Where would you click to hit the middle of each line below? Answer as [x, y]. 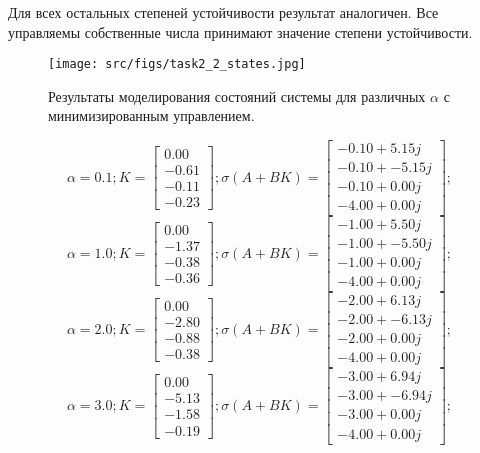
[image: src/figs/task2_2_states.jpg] [177, 64]
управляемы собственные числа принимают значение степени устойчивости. [240, 31]
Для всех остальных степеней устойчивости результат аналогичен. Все [223, 12]
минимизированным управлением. [151, 115]
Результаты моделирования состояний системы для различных [237, 95]
